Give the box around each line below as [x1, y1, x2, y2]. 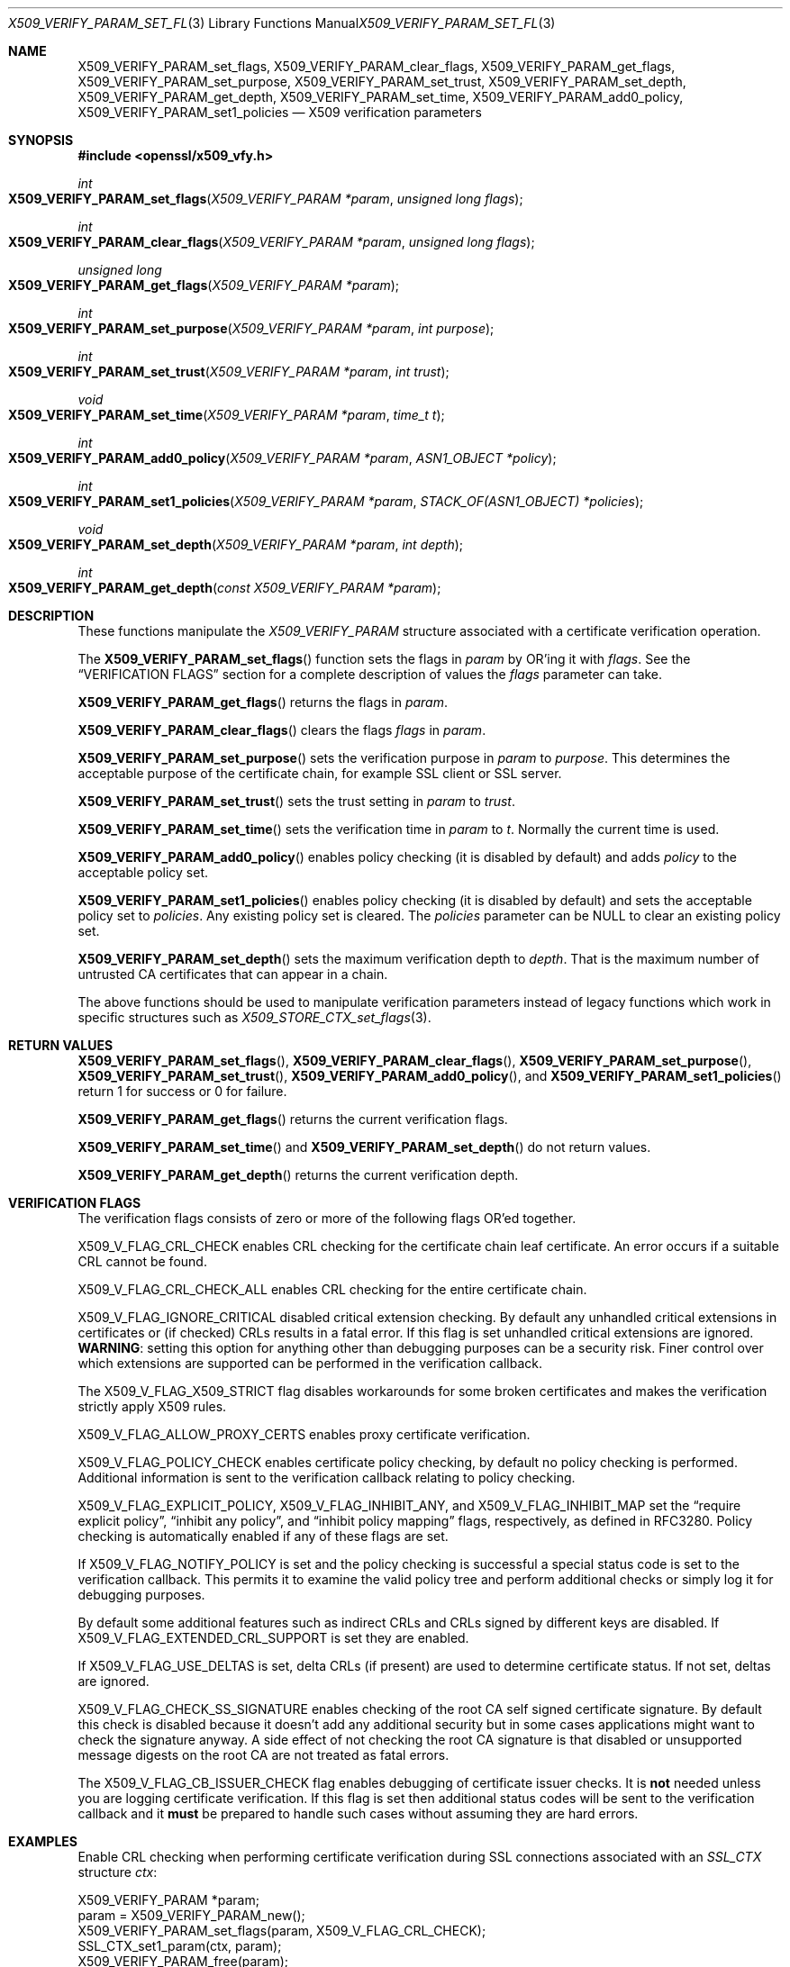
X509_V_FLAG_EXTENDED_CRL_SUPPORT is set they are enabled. [77, 1630, 469, 1645]
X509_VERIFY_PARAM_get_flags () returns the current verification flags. [77, 1111, 508, 1127]
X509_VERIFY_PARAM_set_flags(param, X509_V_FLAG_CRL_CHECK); [77, 1923, 486, 1938]
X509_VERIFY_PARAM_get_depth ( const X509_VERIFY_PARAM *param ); [8, 580, 441, 595]
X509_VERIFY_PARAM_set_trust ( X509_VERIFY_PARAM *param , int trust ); [8, 364, 449, 379]
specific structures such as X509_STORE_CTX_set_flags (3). [77, 1010, 431, 1025]
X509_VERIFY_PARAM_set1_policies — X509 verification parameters [77, 104, 482, 120]
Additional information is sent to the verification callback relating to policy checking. [77, 1470, 576, 1485]
